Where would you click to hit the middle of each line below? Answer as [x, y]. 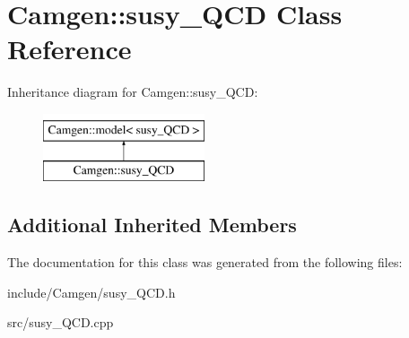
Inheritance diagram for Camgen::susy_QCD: [133, 92]
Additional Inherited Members [152, 225]
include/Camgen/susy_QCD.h [91, 292]
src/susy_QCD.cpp [61, 322]
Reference [70, 49]
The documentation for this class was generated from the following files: [205, 262]
